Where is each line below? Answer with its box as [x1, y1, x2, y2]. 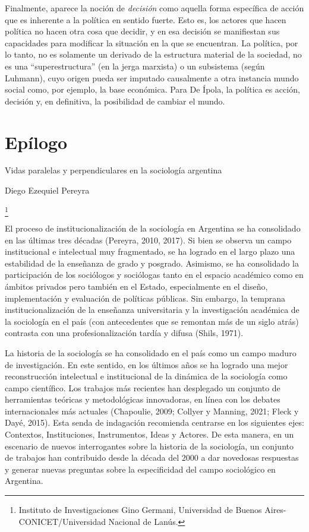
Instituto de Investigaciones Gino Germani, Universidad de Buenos [18, 503, 262, 516]
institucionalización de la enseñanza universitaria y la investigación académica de [5, 303, 299, 316]
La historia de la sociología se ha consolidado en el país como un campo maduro [5, 346, 297, 359]
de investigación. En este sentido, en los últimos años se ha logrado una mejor [5, 358, 288, 370]
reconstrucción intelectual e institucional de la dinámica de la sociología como [5, 370, 288, 382]
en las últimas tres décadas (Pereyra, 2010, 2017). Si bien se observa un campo [5, 233, 292, 246]
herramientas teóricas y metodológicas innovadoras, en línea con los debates [5, 393, 280, 406]
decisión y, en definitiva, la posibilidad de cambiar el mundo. [5, 94, 225, 107]
